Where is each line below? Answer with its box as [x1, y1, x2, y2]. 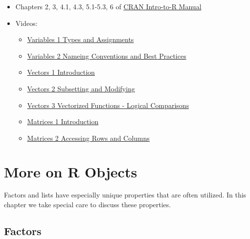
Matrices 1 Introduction [27, 116, 99, 127]
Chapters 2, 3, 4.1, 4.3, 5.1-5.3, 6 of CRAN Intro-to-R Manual [15, 1, 202, 11]
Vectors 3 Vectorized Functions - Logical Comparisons [27, 100, 189, 110]
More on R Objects [4, 161, 137, 181]
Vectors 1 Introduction [27, 67, 95, 77]
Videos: [15, 18, 38, 28]
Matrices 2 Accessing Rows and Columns [27, 132, 150, 143]
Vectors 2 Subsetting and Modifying [27, 83, 135, 93]
